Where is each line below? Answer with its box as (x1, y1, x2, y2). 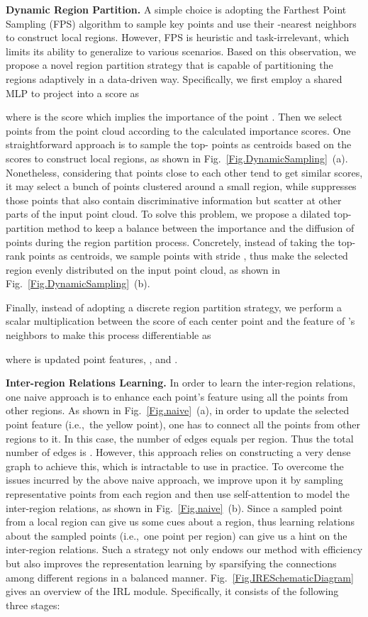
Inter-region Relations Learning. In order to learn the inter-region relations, (6, 375, 356, 390)
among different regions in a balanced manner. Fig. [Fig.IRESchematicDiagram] (6, 569, 354, 584)
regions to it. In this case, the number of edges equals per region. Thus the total (6, 430, 354, 445)
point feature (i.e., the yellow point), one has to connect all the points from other (6, 417, 361, 432)
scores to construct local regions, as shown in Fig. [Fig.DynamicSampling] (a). (6, 150, 348, 165)
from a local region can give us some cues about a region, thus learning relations (6, 514, 355, 529)
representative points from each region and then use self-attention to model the (6, 487, 350, 501)
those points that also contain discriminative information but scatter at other (6, 192, 342, 207)
